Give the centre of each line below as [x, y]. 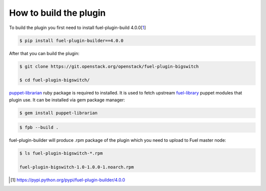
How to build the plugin [57, 13]
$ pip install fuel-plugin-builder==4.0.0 [71, 40]
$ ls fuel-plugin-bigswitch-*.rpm [61, 153]
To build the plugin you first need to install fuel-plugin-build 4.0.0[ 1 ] [78, 28]
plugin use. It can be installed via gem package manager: [67, 100]
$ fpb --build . [39, 127]
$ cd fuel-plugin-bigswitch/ [55, 80]
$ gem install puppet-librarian [59, 113]
